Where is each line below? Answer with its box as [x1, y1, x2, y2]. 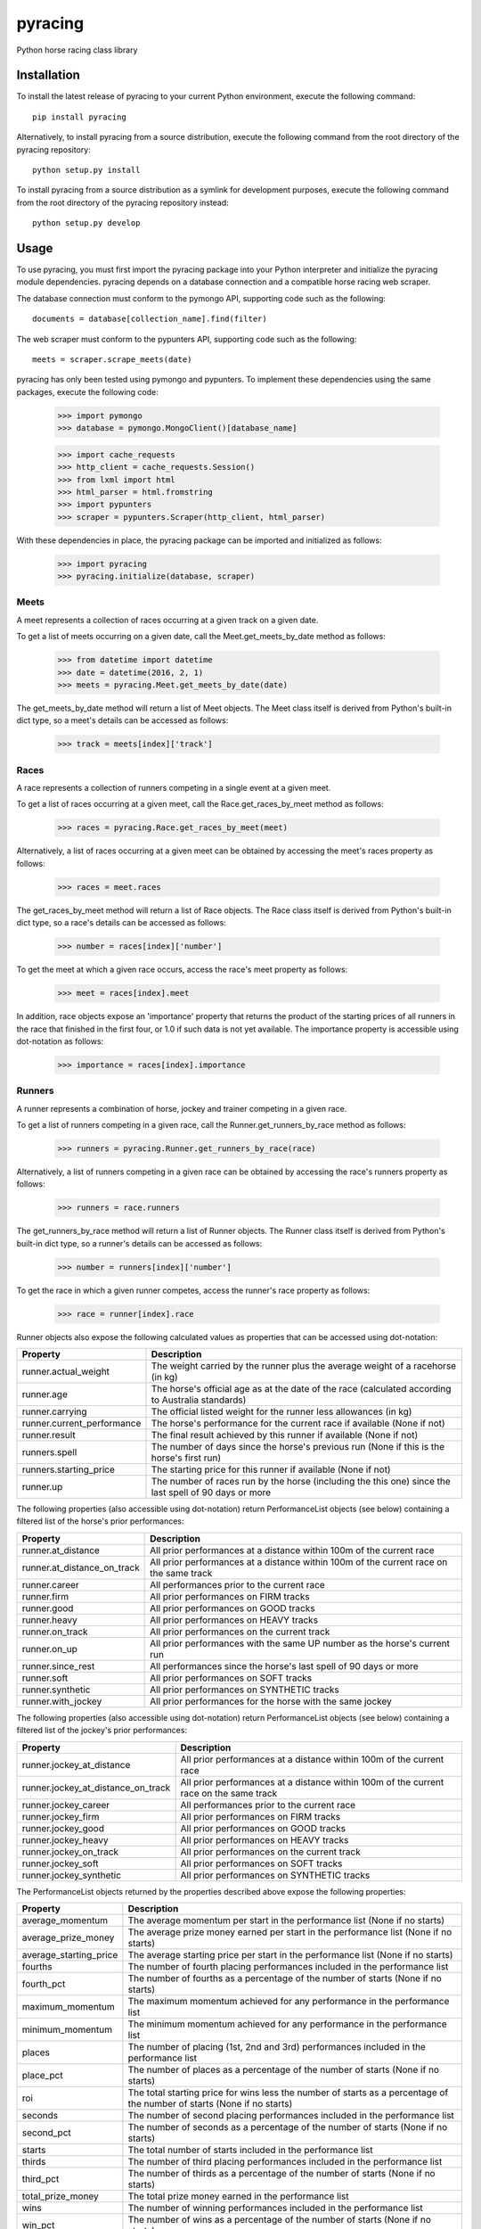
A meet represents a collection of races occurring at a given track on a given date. [16, 614, 319, 625]
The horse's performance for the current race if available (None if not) [151, 1418, 445, 1430]
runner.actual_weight [21, 1365, 110, 1378]
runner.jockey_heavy [21, 1833, 109, 1846]
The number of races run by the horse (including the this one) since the [151, 1476, 452, 1488]
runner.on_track [21, 1625, 88, 1638]
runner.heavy [21, 1614, 77, 1626]
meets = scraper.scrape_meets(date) [32, 355, 192, 365]
